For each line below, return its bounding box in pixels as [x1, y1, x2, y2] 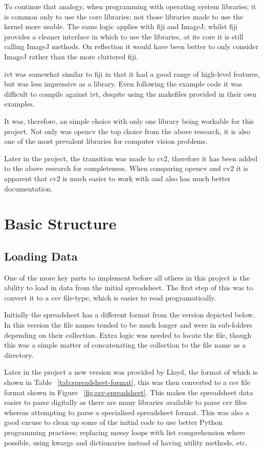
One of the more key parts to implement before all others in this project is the [4, 272, 250, 283]
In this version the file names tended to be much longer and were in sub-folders [4, 319, 253, 330]
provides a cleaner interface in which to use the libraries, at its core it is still [4, 31, 244, 41]
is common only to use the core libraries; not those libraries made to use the [4, 11, 243, 22]
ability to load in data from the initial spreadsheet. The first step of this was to [4, 282, 253, 293]
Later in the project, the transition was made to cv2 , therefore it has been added [4, 153, 258, 163]
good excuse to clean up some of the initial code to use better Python [4, 417, 223, 427]
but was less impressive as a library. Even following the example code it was [4, 78, 243, 89]
